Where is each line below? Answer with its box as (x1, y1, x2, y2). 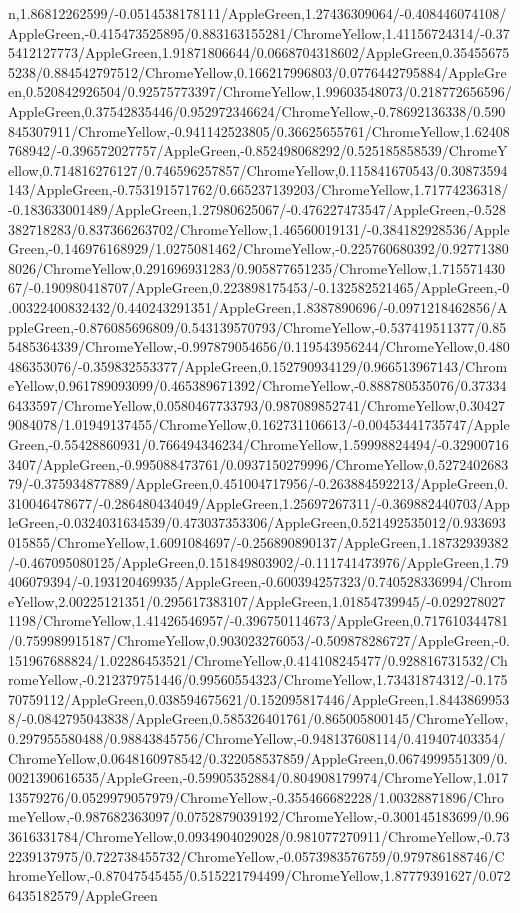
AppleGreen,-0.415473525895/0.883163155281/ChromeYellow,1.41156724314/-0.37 (8, 22, 510, 43)
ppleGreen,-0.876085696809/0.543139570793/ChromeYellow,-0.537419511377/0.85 (8, 316, 507, 337)
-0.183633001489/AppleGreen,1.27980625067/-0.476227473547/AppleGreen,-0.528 (8, 198, 507, 219)
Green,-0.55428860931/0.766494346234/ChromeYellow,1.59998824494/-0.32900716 (8, 434, 509, 455)
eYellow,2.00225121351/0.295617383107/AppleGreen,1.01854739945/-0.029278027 (8, 590, 506, 611)
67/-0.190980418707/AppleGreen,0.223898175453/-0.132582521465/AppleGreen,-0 (8, 277, 510, 298)
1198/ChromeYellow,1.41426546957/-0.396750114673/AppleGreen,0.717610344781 (8, 610, 509, 631)
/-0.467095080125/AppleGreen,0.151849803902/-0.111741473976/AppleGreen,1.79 (8, 551, 509, 572)
